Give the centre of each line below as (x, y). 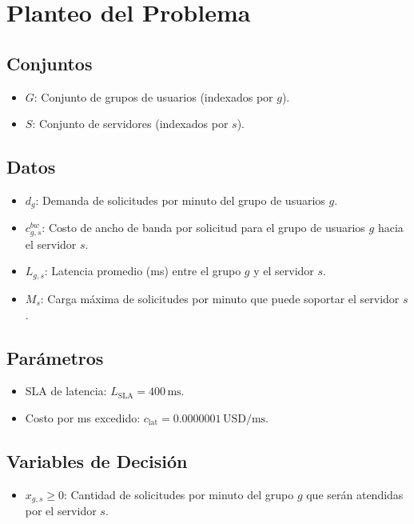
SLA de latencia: (66, 391)
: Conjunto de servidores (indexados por (130, 124)
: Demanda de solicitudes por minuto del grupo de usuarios (180, 200)
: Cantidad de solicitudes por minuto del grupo (179, 494)
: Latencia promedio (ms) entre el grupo (143, 271)
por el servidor (61, 511)
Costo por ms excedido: (83, 417)
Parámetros (55, 357)
